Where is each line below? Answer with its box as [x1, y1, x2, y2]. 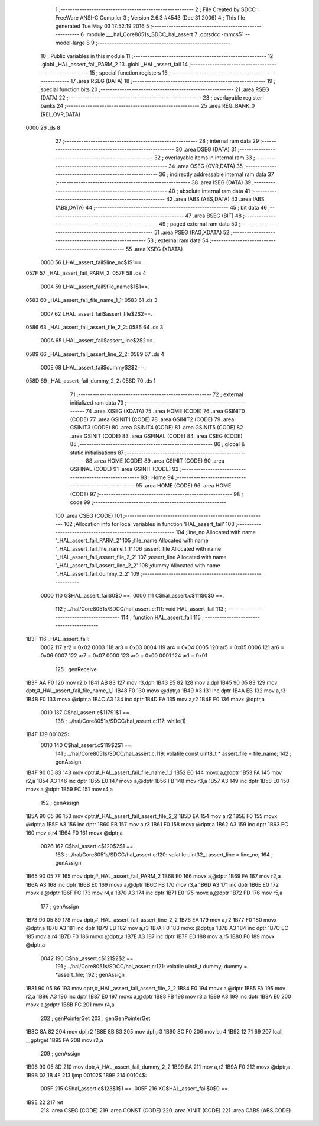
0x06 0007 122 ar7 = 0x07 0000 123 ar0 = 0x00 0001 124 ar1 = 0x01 [40, 652, 208, 659]
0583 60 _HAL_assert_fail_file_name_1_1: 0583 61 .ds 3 [25, 297, 158, 304]
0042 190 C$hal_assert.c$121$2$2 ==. [40, 954, 135, 962]
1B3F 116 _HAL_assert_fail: [25, 636, 90, 643]
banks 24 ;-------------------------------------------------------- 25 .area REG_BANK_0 [40, 102, 255, 110]
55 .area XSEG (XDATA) [125, 245, 183, 252]
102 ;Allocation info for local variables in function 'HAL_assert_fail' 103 [64, 520, 235, 527]
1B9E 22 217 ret [25, 1099, 63, 1106]
